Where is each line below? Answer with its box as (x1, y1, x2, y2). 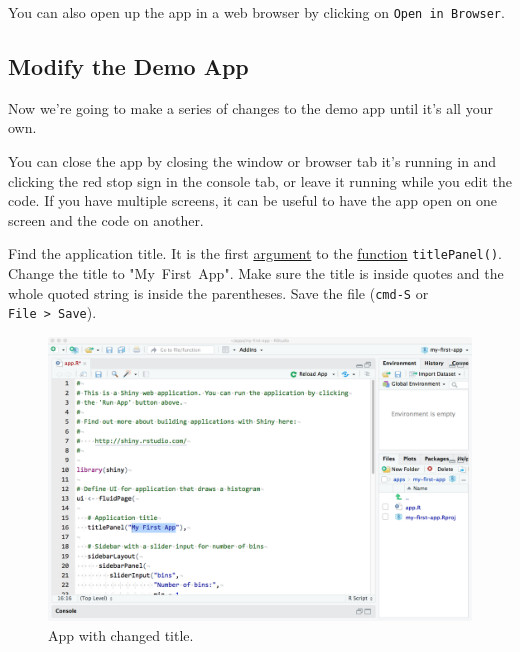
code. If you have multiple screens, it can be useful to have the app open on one (8, 190, 498, 211)
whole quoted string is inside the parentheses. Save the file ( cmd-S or (8, 282, 429, 303)
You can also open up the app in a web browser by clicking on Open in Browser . (8, 2, 505, 22)
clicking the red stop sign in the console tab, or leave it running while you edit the (8, 170, 512, 191)
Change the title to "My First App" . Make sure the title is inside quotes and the (8, 263, 504, 284)
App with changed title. (48, 624, 194, 645)
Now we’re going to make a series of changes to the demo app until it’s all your (8, 97, 493, 118)
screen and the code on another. (8, 209, 204, 230)
